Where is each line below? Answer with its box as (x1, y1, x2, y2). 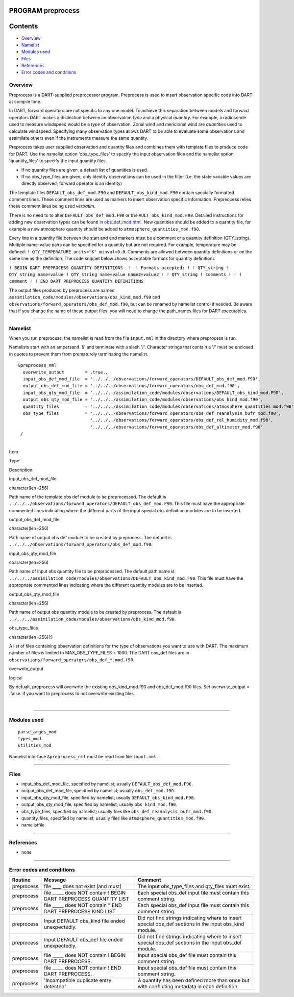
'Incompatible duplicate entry (44, 977, 112, 984)
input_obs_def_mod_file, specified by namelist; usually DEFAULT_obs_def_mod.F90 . (21, 781, 193, 787)
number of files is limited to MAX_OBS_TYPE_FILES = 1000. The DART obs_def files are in (9, 650, 190, 656)
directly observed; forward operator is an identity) (21, 180, 122, 186)
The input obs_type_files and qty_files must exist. (137, 883, 251, 890)
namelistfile (21, 822, 45, 828)
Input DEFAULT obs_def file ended (44, 936, 123, 943)
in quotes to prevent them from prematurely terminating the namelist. (9, 351, 148, 357)
